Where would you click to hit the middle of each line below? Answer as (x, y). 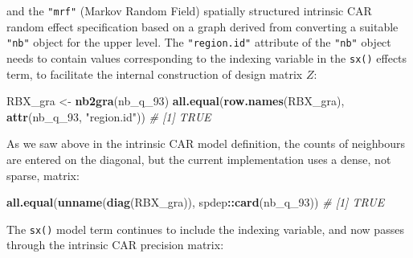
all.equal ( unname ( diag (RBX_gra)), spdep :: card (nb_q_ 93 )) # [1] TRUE (196, 202)
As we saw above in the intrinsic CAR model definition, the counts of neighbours (206, 143)
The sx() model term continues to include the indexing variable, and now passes (205, 229)
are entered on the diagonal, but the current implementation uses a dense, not (199, 159)
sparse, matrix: (43, 175)
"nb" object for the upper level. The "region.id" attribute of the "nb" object (199, 42)
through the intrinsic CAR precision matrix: (115, 245)
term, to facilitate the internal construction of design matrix (155, 74)
